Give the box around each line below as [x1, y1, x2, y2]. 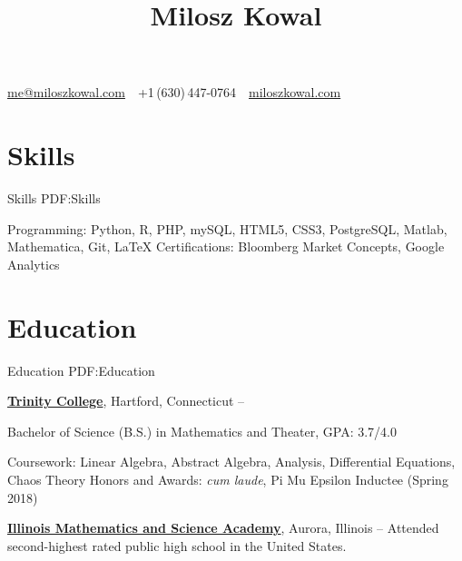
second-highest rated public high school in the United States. [7, 536, 347, 555]
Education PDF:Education [7, 360, 155, 379]
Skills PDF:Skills [7, 189, 101, 208]
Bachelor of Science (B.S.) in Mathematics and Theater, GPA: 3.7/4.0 [7, 421, 398, 440]
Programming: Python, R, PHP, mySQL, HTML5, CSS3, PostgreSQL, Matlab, [7, 219, 447, 238]
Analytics [7, 254, 60, 273]
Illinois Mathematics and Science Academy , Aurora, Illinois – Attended [7, 518, 439, 537]
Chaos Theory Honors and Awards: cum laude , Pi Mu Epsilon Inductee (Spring [7, 469, 448, 488]
